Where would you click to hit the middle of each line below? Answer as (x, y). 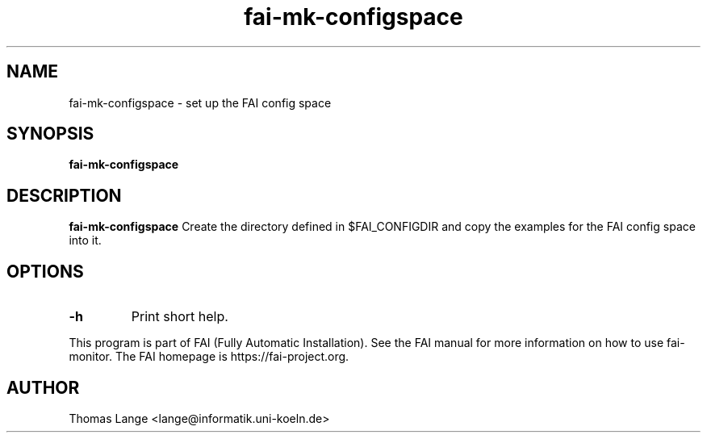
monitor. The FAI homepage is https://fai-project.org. (209, 357)
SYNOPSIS (50, 134)
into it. (85, 240)
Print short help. (180, 317)
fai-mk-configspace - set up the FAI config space (200, 102)
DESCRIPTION (64, 195)
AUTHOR (43, 387)
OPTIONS (45, 271)
